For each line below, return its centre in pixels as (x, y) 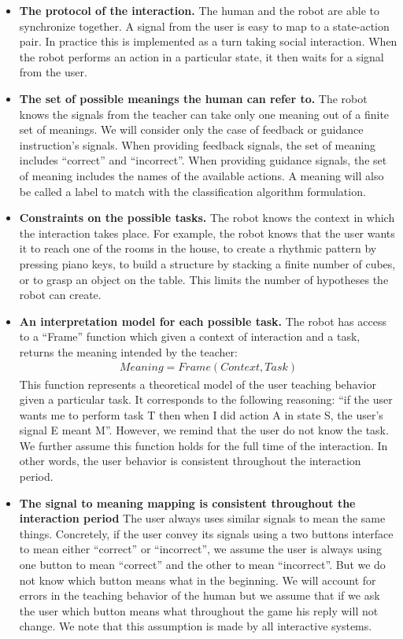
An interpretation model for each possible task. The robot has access (203, 321)
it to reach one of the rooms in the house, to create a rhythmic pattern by (198, 248)
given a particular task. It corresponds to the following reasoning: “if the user (206, 399)
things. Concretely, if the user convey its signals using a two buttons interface (206, 533)
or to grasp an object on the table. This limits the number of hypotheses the (204, 279)
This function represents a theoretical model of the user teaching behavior (198, 384)
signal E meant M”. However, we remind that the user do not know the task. (204, 430)
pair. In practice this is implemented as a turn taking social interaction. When (208, 41)
